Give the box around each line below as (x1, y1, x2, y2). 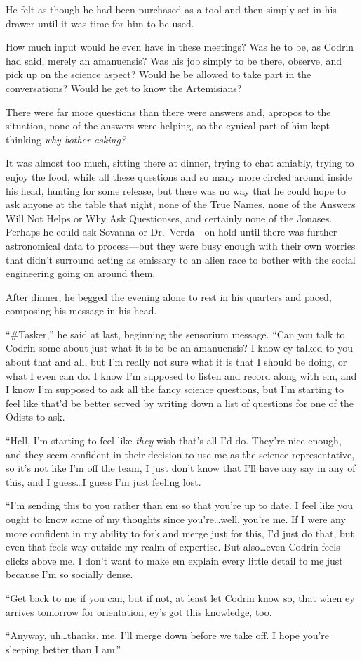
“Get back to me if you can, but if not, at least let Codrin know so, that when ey (6, 590, 355, 605)
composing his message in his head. (6, 303, 157, 318)
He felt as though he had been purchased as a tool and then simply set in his (6, 2, 337, 16)
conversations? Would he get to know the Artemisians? (6, 80, 242, 95)
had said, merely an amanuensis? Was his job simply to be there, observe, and (6, 53, 342, 68)
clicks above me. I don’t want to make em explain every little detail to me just (6, 553, 343, 567)
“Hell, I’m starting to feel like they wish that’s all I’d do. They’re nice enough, (6, 433, 342, 448)
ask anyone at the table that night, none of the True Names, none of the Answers (6, 197, 356, 212)
